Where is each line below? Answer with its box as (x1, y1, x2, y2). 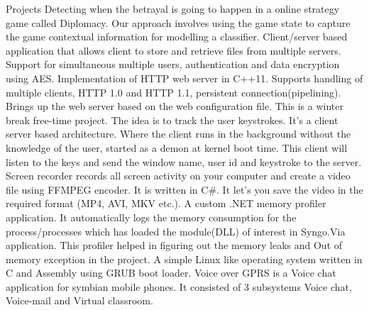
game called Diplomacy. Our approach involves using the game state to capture (6, 15, 351, 30)
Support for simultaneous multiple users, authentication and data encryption (6, 57, 340, 72)
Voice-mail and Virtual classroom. (6, 293, 153, 308)
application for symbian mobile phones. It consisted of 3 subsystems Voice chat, (6, 279, 352, 294)
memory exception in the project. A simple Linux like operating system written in (6, 251, 363, 266)
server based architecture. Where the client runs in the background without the (6, 126, 351, 141)
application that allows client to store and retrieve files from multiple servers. (6, 43, 341, 57)
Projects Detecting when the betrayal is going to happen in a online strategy (6, 1, 340, 16)
